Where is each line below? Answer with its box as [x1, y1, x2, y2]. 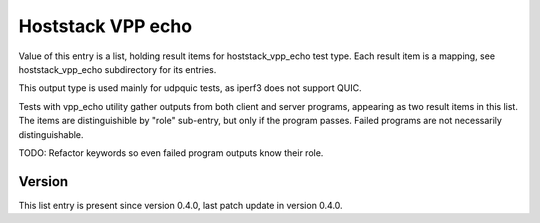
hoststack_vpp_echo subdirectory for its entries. [18, 63, 217, 75]
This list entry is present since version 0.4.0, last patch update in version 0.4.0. [18, 199, 344, 211]
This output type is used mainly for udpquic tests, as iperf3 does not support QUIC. [18, 82, 362, 94]
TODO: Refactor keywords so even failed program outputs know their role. [18, 146, 324, 159]
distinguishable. [18, 128, 84, 140]
